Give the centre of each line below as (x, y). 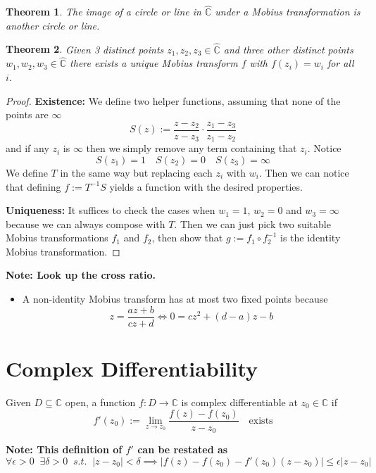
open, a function (100, 402)
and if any (27, 148)
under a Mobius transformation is (288, 12)
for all (340, 63)
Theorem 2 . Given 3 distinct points (85, 49)
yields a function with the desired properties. (206, 186)
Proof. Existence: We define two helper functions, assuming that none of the (173, 100)
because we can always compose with (86, 223)
